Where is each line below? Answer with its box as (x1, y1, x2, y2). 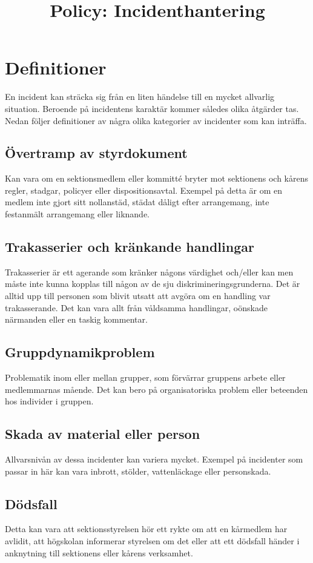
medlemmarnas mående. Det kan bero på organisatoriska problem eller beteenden (5, 383, 308, 395)
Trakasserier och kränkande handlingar (5, 237, 254, 256)
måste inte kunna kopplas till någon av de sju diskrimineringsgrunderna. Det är (5, 277, 300, 290)
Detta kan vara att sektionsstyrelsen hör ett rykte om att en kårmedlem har (5, 522, 288, 535)
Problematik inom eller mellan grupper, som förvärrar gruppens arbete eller (5, 371, 286, 384)
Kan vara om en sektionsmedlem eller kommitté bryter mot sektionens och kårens (5, 172, 309, 185)
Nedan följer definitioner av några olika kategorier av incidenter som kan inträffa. (5, 114, 307, 127)
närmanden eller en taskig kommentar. (5, 313, 148, 326)
